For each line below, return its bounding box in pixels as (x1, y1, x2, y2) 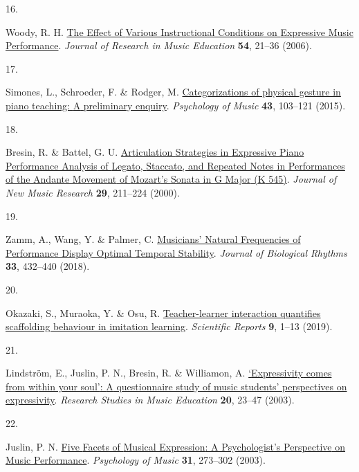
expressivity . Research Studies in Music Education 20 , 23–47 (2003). (6, 392, 295, 407)
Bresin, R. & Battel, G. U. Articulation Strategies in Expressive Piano (6, 145, 304, 159)
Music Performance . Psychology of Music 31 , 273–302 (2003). (6, 453, 266, 467)
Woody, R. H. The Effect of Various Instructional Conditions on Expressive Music (6, 24, 353, 39)
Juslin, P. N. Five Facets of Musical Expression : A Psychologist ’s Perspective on (6, 439, 346, 453)
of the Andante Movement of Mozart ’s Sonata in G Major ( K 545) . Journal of (6, 172, 337, 186)
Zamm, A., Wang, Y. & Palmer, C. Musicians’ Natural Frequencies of (6, 232, 301, 246)
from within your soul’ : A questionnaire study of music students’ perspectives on (6, 379, 347, 393)
